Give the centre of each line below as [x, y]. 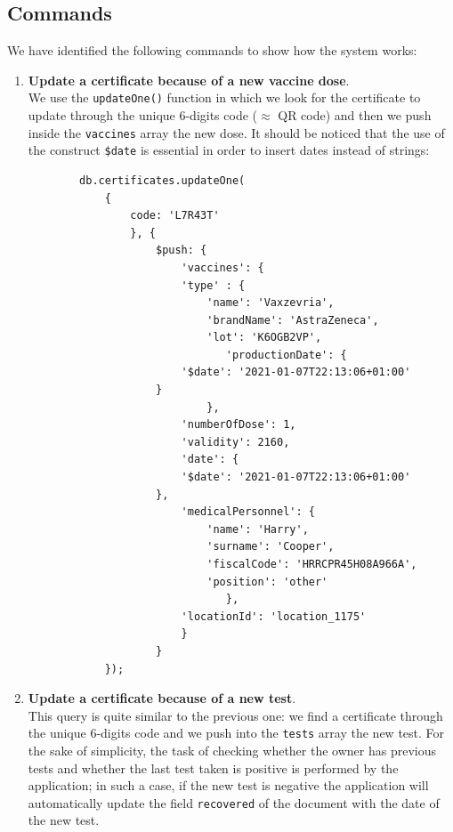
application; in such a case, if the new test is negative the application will [228, 785]
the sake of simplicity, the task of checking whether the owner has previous [232, 751]
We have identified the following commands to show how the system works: [212, 50]
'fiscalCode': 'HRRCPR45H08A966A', [312, 565]
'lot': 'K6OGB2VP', [264, 338]
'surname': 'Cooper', [271, 547]
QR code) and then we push [355, 115]
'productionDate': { [286, 355]
